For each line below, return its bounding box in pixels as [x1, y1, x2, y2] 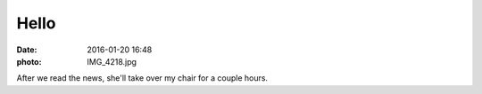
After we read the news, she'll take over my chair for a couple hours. [16, 73, 268, 83]
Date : [16, 44, 37, 55]
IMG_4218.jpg [87, 56, 137, 67]
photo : [16, 56, 42, 67]
